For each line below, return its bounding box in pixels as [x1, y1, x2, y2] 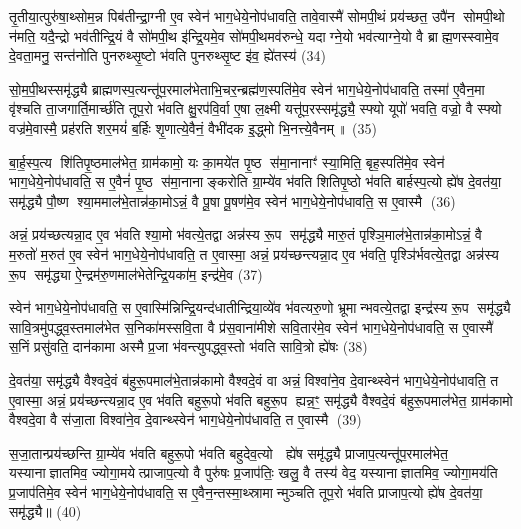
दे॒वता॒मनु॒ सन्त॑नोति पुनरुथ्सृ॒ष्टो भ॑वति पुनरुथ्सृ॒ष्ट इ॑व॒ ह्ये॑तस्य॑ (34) [9, 45, 326, 66]
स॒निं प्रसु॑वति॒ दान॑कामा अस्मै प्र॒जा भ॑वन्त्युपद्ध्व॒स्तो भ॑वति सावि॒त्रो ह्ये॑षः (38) [9, 336, 368, 357]
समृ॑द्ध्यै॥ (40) [9, 501, 82, 522]
